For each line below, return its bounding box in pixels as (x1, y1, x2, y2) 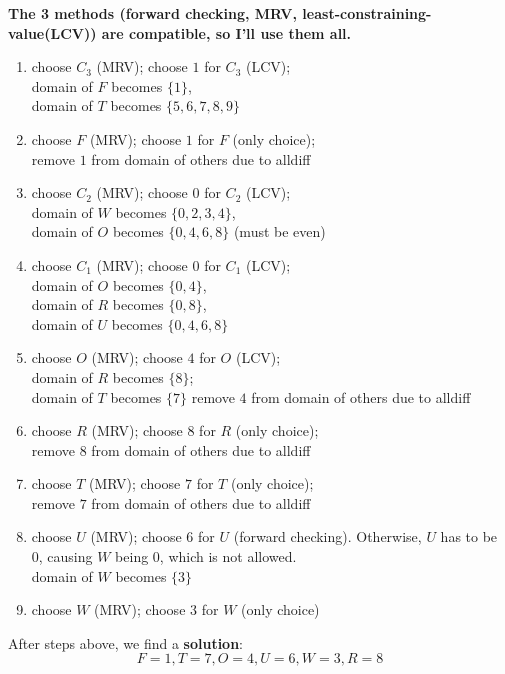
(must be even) (233, 221, 326, 242)
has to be (440, 526, 498, 547)
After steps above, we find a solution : (8, 632, 244, 653)
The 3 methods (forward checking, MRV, (8, 3, 298, 23)
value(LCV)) (8, 22, 97, 43)
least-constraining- (302, 3, 432, 23)
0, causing (31, 546, 93, 567)
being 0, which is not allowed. (115, 546, 297, 567)
